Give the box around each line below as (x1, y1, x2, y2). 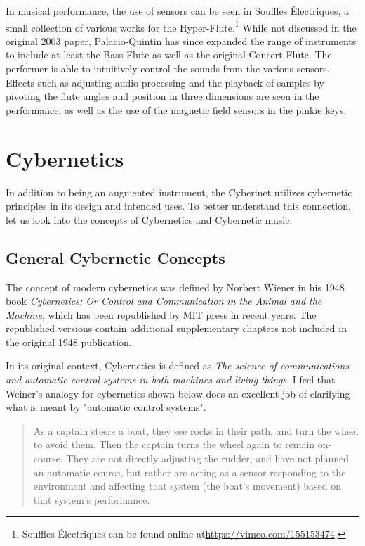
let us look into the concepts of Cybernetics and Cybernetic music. (6, 212, 293, 227)
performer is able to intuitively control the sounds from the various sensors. (6, 61, 330, 76)
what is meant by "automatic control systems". (6, 400, 206, 414)
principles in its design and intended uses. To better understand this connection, (6, 198, 351, 213)
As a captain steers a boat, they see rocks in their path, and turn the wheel (33, 423, 359, 438)
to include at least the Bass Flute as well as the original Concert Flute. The (6, 47, 332, 62)
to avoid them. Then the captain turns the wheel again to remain (33, 437, 315, 452)
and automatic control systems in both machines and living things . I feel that (6, 372, 336, 387)
